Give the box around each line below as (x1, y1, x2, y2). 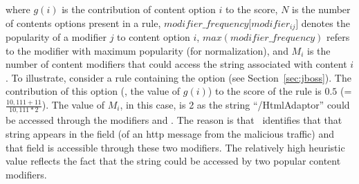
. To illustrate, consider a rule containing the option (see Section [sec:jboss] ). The (6, 70, 351, 84)
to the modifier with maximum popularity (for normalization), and (6, 43, 288, 57)
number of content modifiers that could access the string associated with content (6, 57, 347, 71)
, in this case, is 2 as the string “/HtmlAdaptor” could (120, 98, 350, 112)
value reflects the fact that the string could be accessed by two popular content (6, 154, 341, 168)
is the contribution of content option (62, 2, 216, 16)
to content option (117, 30, 190, 44)
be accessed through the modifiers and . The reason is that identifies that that (6, 113, 342, 127)
